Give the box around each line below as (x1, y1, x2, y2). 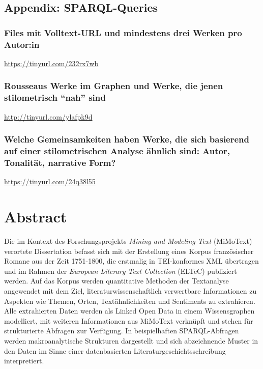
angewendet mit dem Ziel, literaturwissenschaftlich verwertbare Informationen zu (4, 286, 257, 296)
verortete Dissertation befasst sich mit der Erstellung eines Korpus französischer (4, 245, 254, 256)
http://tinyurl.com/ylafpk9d (4, 111, 93, 122)
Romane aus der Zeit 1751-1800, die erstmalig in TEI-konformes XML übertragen (4, 256, 259, 266)
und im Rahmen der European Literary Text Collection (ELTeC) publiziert (4, 265, 237, 276)
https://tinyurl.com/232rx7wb (4, 58, 99, 68)
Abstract (4, 206, 67, 227)
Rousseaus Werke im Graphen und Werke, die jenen (4, 79, 223, 92)
